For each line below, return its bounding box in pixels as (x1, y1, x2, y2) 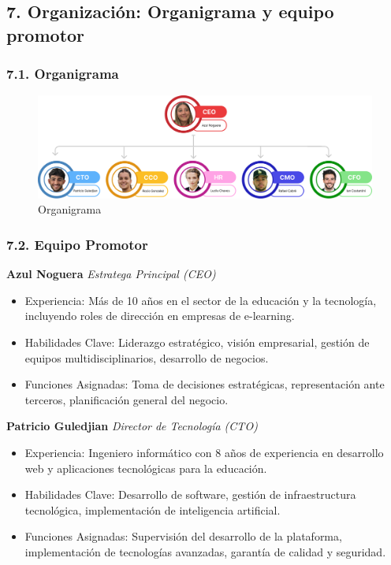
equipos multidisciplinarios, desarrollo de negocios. (24, 349, 269, 366)
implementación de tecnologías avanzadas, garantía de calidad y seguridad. (24, 543, 386, 559)
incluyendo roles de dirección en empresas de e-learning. (24, 307, 295, 324)
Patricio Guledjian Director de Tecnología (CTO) (6, 418, 258, 434)
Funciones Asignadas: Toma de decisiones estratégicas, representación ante (24, 376, 385, 392)
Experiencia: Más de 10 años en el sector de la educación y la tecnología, (24, 292, 377, 308)
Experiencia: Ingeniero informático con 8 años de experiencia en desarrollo (24, 444, 384, 460)
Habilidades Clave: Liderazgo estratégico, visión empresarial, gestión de (24, 334, 370, 350)
